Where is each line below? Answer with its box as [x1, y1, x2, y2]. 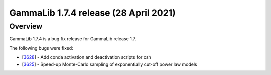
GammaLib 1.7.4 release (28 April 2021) [9, 7, 176, 18]
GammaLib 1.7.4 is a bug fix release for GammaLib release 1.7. [9, 36, 137, 42]
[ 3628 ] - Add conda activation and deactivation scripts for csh [22, 54, 152, 60]
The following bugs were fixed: [9, 45, 74, 51]
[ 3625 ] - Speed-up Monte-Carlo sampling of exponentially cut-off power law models [22, 61, 198, 67]
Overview [9, 22, 43, 31]
